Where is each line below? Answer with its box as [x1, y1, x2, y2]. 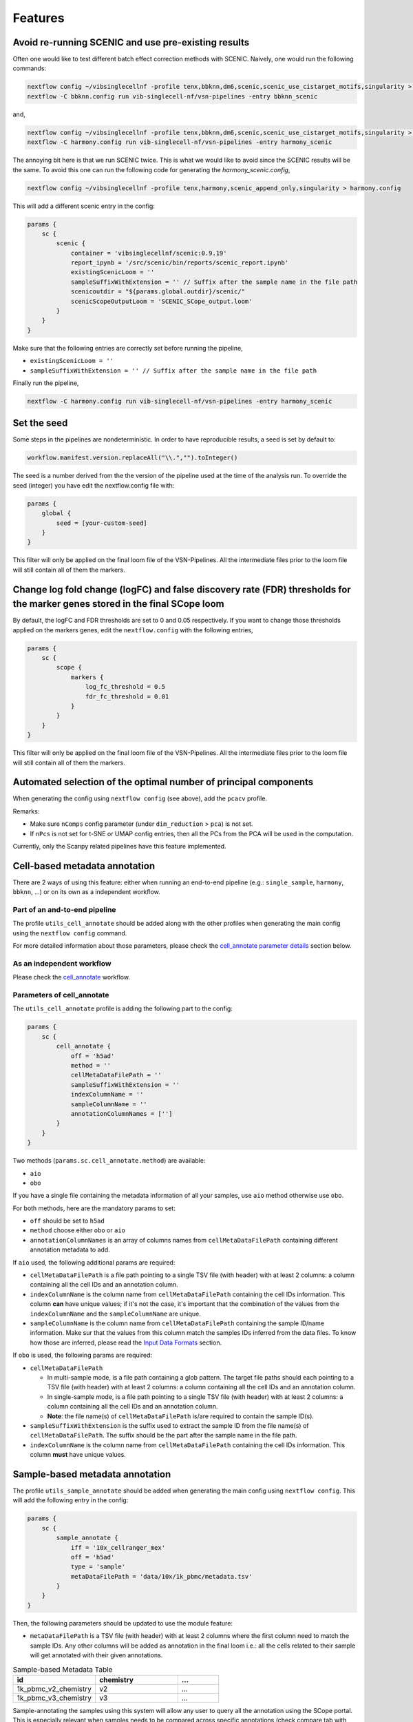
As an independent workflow [12, 958, 112, 968]
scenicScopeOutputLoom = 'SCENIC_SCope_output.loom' [70, 297, 253, 305]
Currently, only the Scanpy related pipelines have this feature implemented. [12, 842, 226, 850]
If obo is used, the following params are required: [12, 1351, 153, 1360]
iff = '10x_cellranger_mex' [70, 1544, 165, 1551]
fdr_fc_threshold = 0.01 [85, 692, 169, 701]
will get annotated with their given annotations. [30, 1651, 163, 1659]
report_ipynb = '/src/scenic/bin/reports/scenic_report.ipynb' [70, 259, 289, 267]
